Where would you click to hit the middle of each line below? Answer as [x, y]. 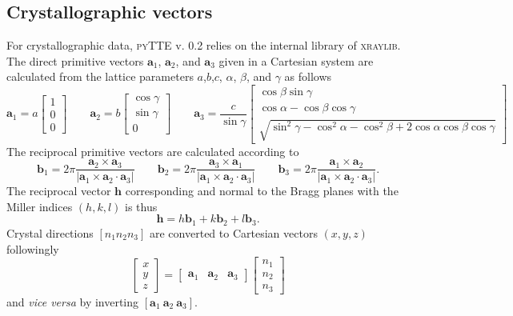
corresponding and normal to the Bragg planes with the [262, 191]
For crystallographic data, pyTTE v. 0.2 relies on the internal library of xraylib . [204, 45]
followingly [33, 248]
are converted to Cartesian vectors [234, 232]
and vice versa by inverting [73, 301]
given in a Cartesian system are [296, 60]
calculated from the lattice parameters [100, 76]
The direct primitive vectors [75, 60]
